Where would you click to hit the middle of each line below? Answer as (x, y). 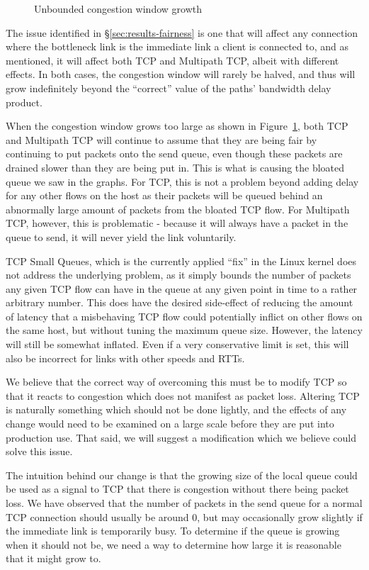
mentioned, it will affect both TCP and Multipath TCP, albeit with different (172, 60)
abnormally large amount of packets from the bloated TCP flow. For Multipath (178, 209)
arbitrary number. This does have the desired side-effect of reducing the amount (180, 302)
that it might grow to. (53, 558)
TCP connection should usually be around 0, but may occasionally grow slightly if (184, 516)
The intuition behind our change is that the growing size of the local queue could (182, 475)
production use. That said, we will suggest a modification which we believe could (181, 437)
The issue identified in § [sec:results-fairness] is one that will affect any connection (182, 32)
